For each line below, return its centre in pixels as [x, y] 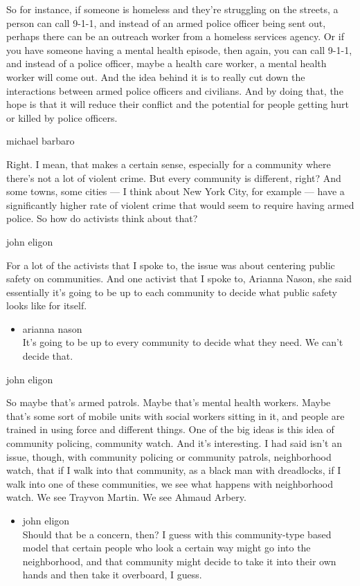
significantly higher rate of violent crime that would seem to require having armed [180, 204]
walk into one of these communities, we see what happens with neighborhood [170, 483]
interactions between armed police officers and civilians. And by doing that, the [175, 90]
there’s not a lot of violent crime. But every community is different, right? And [174, 177]
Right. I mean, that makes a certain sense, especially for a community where [169, 164]
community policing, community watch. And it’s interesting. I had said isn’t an [174, 443]
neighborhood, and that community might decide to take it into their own [179, 561]
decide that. [48, 356]
